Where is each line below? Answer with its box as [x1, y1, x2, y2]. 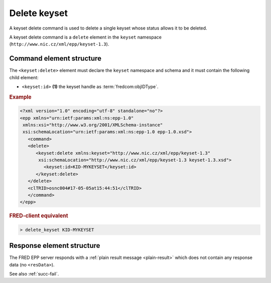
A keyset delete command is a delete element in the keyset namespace [9, 34, 162, 40]
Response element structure [9, 241, 100, 250]
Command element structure [9, 54, 102, 63]
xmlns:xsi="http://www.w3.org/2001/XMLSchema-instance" [23, 122, 163, 128]
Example [9, 93, 32, 100]
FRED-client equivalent [9, 212, 68, 219]
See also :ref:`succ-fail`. [9, 271, 59, 277]
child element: [9, 74, 39, 80]
